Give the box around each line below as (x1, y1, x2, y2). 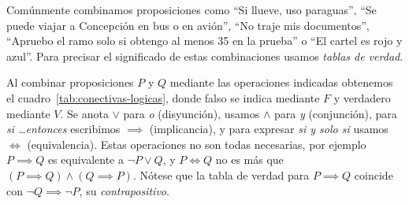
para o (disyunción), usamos (123, 105, 260, 121)
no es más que (215, 151, 284, 168)
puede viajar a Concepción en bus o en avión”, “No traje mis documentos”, (6, 17, 370, 33)
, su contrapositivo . (79, 182, 169, 198)
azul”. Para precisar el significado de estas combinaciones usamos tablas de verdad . (6, 47, 403, 64)
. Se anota (60, 105, 109, 121)
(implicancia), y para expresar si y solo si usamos (149, 121, 389, 137)
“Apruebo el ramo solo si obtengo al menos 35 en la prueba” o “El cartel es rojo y (6, 32, 403, 49)
